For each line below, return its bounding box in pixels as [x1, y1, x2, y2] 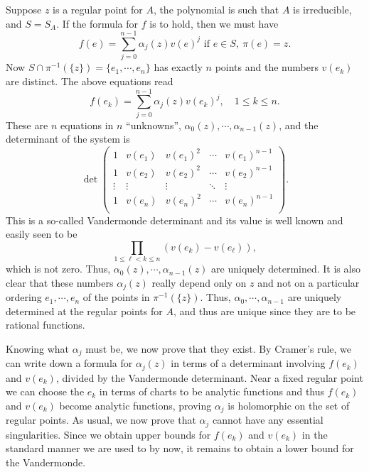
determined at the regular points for [6, 303, 163, 318]
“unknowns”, [126, 117, 181, 132]
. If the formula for [56, 16, 139, 31]
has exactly [154, 60, 203, 75]
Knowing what [6, 341, 70, 356]
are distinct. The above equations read [6, 73, 173, 88]
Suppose [6, 2, 42, 16]
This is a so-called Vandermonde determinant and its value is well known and [6, 212, 343, 227]
